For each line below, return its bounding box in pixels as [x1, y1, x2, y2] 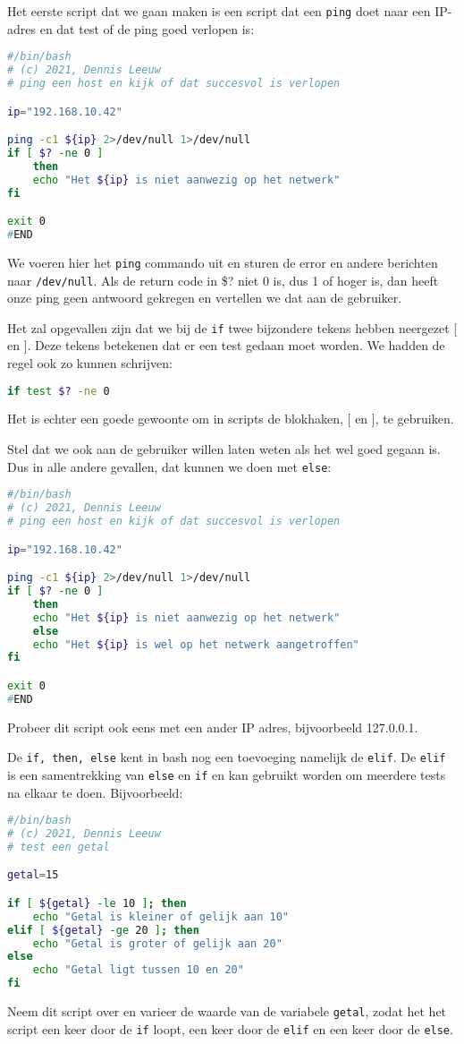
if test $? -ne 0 [7, 384, 110, 398]
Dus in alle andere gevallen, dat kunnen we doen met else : [7, 457, 332, 475]
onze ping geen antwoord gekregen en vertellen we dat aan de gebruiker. [7, 288, 402, 307]
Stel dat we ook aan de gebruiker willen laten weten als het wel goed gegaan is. [7, 440, 441, 458]
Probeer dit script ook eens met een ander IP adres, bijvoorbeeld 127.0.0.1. [7, 717, 418, 736]
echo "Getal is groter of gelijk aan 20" [32, 937, 283, 950]
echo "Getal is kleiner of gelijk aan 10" [32, 910, 290, 923]
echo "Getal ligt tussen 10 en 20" [32, 963, 244, 977]
